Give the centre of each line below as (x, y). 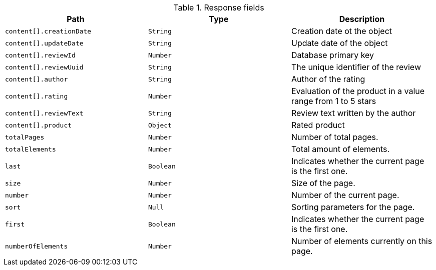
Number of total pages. (335, 137)
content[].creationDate (48, 31)
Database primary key (333, 55)
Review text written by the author (353, 113)
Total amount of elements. (340, 149)
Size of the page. (323, 183)
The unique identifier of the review (356, 67)
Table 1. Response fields (219, 7)
